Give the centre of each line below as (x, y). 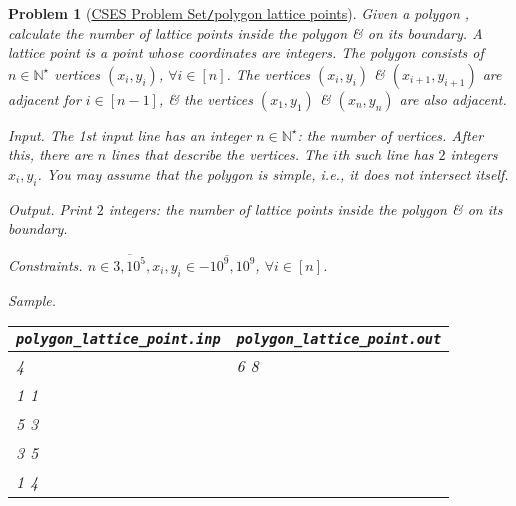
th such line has (385, 154)
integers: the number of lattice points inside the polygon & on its (305, 208)
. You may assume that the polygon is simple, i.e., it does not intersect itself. (273, 174)
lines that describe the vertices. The (219, 154)
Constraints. (45, 264)
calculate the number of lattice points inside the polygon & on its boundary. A (245, 32)
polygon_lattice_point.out (339, 339)
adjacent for (44, 98)
